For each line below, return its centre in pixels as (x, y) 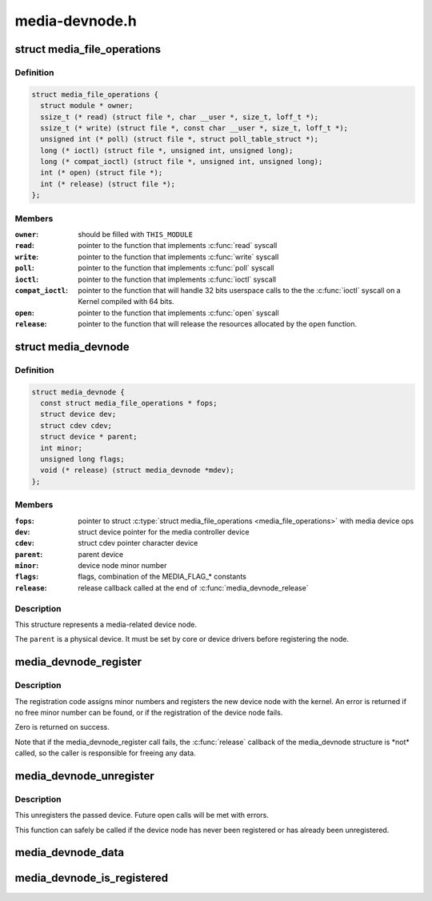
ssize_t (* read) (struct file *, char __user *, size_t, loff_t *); (180, 117)
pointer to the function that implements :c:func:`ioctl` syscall (177, 279)
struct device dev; (78, 414)
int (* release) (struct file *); (108, 184)
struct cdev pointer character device (138, 543)
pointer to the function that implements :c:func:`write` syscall (178, 257)
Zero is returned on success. (62, 727)
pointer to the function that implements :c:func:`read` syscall (178, 246)
